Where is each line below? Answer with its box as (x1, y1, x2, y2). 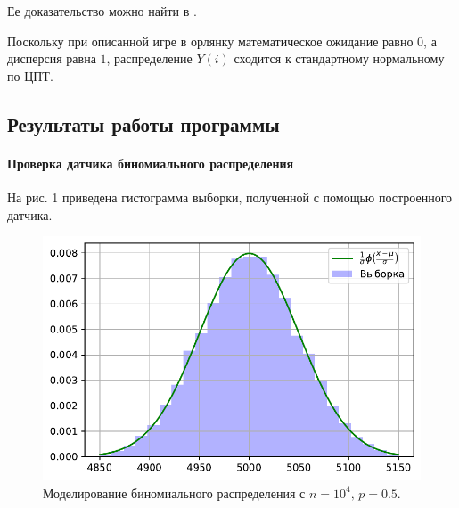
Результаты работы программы (7, 110, 280, 137)
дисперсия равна (7, 49, 96, 68)
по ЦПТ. (7, 66, 53, 85)
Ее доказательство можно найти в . (7, 2, 197, 20)
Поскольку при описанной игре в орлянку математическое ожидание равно (7, 31, 414, 50)
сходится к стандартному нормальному (234, 49, 445, 68)
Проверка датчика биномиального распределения (7, 153, 294, 172)
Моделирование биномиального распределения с (43, 483, 306, 502)
